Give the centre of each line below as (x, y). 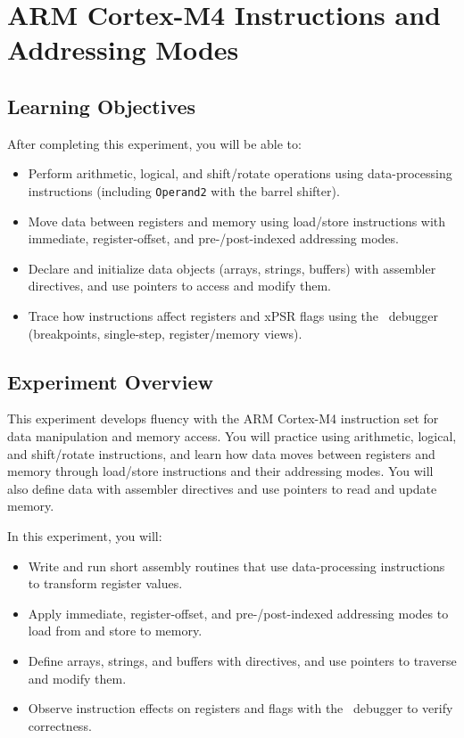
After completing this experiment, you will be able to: (154, 143)
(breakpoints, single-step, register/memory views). (165, 333)
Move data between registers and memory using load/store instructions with (237, 221)
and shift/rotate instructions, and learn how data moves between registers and (221, 453)
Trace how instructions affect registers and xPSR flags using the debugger (233, 315)
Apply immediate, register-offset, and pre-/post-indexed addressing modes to (238, 613)
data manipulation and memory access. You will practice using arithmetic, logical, (232, 435)
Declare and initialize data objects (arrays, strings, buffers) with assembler (232, 268)
